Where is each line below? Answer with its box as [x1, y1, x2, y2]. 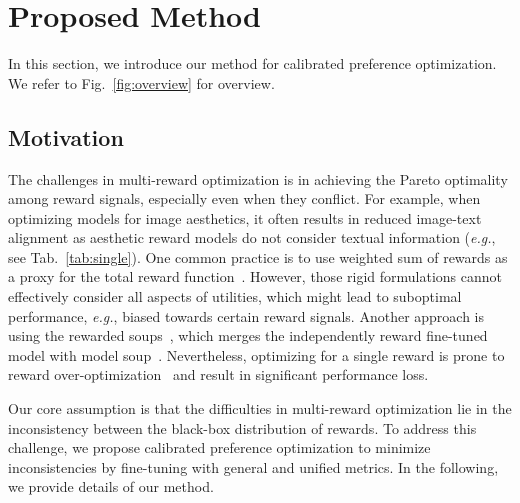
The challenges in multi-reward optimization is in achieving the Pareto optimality [8, 168, 508, 189]
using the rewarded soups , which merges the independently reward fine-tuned [8, 325, 488, 346]
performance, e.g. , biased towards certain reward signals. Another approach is [8, 305, 485, 326]
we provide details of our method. [8, 476, 214, 497]
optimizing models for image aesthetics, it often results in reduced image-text [8, 207, 482, 228]
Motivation [8, 121, 124, 152]
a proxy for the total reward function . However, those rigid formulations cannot [8, 266, 502, 287]
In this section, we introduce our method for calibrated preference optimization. [8, 53, 497, 74]
